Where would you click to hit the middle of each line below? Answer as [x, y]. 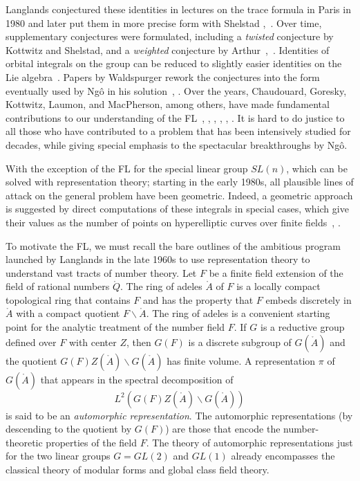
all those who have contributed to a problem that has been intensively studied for [178, 131]
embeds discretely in [309, 299]
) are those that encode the [223, 429]
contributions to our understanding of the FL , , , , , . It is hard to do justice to [175, 117]
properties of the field [91, 442]
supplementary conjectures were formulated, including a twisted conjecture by [170, 36]
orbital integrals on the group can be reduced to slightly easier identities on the [174, 63]
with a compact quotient [68, 313]
